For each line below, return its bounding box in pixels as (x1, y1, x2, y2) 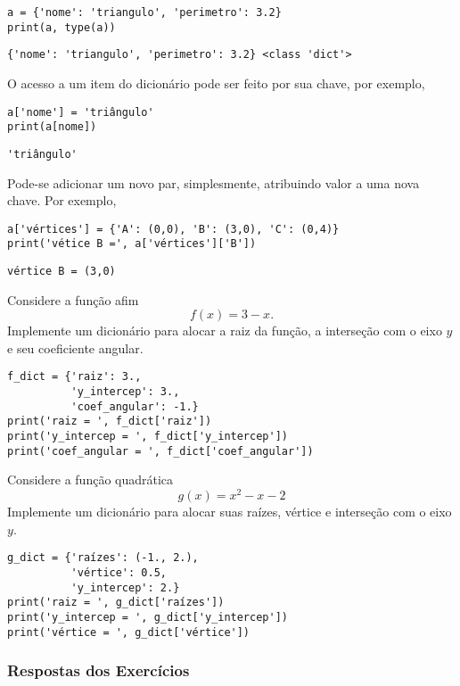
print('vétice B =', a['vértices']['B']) (7, 237, 257, 251)
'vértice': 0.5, (70, 566, 167, 579)
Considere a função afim (7, 290, 139, 309)
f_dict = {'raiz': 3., (7, 370, 142, 384)
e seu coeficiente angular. (7, 338, 144, 357)
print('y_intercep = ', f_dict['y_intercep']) (7, 430, 288, 443)
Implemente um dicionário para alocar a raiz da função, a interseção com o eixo (7, 321, 442, 340)
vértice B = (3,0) (7, 265, 116, 278)
